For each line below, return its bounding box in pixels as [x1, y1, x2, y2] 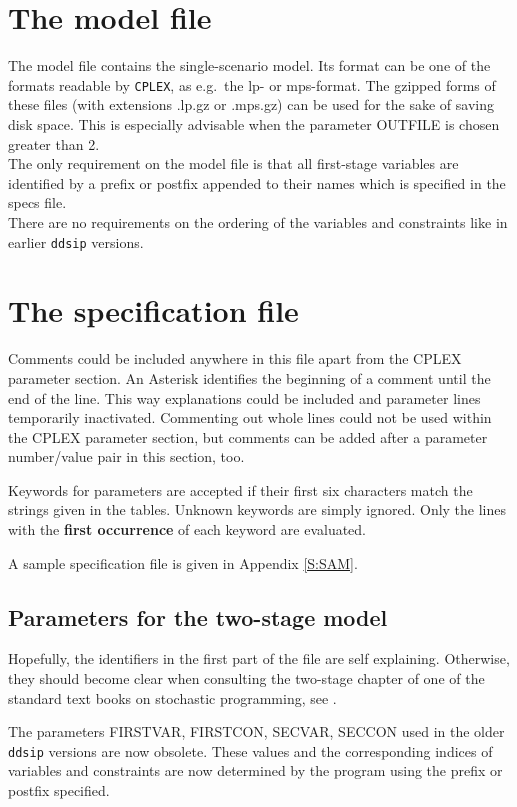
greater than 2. [8, 133, 100, 154]
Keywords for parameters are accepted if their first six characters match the [8, 479, 473, 500]
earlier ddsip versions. [8, 231, 144, 252]
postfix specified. [8, 780, 110, 801]
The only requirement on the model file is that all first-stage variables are [8, 153, 459, 174]
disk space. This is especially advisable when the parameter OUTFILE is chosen [8, 113, 500, 134]
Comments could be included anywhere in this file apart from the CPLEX [8, 348, 462, 369]
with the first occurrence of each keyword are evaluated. [8, 519, 367, 540]
